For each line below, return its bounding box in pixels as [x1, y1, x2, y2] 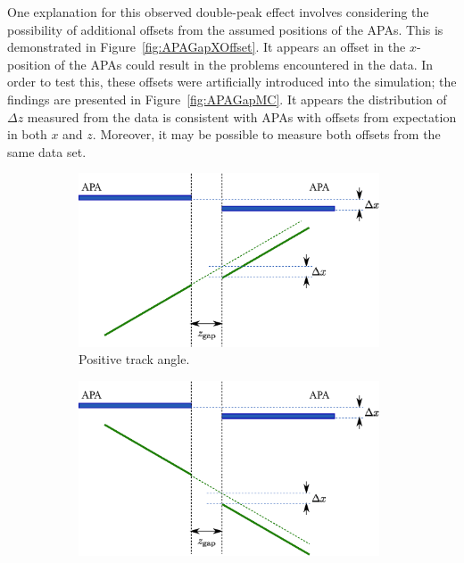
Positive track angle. [79, 350, 190, 368]
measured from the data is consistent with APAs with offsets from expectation [27, 107, 457, 126]
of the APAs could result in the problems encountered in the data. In [54, 54, 434, 73]
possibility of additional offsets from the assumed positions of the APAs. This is [7, 20, 443, 38]
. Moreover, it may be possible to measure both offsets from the [92, 125, 441, 144]
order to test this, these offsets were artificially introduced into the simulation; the [7, 72, 457, 91]
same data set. [7, 142, 87, 161]
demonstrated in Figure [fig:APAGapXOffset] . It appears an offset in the [7, 37, 406, 56]
